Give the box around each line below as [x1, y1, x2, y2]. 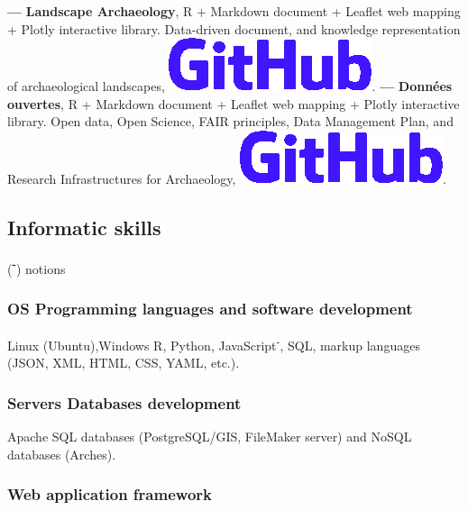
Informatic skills [7, 213, 161, 241]
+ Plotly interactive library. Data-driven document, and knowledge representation [7, 19, 461, 38]
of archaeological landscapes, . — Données [7, 77, 453, 96]
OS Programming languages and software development [7, 296, 413, 319]
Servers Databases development [7, 392, 242, 414]
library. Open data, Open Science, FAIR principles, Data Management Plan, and [7, 112, 454, 131]
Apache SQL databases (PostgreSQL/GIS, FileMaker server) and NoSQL [7, 427, 412, 446]
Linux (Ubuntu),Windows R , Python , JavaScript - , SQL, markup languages [7, 333, 420, 354]
